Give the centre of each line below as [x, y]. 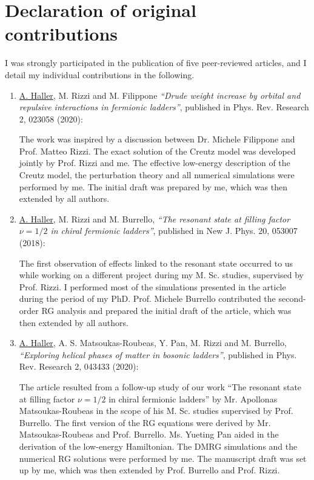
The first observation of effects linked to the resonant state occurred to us [156, 263]
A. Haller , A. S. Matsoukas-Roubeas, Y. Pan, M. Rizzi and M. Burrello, [153, 343]
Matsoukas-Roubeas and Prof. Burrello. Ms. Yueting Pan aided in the [149, 434]
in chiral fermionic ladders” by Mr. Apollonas [193, 398]
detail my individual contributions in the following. [100, 74]
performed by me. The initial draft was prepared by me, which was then [153, 186]
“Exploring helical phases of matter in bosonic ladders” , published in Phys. [158, 354]
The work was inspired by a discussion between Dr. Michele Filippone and [157, 139]
